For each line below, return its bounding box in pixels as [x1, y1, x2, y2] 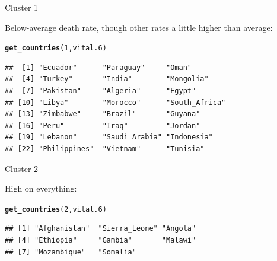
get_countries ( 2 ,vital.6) [5, 205, 107, 214]
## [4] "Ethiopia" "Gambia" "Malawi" [5, 236, 196, 245]
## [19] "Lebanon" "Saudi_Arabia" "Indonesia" [5, 133, 213, 142]
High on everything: [5, 182, 77, 195]
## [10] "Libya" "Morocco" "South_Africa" [5, 98, 226, 107]
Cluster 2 [5, 162, 39, 174]
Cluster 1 [5, 1, 39, 13]
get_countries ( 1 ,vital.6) [5, 44, 107, 53]
